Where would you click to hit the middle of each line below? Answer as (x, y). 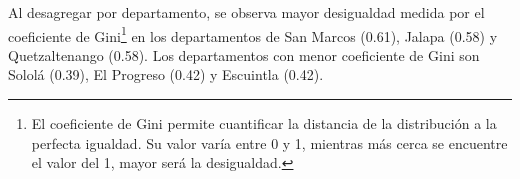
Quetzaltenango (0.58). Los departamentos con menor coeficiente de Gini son (244, 54)
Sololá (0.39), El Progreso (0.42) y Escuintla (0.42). (166, 74)
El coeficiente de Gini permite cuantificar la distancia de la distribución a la (264, 123)
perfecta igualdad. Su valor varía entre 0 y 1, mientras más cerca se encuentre (269, 142)
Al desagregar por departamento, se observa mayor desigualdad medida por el (246, 12)
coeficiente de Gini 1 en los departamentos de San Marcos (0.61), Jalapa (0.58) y (253, 34)
